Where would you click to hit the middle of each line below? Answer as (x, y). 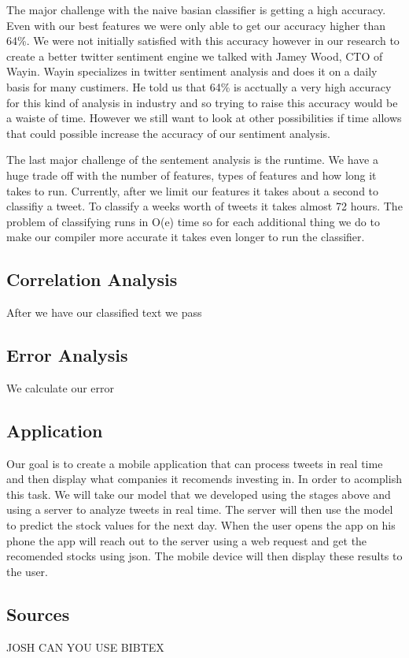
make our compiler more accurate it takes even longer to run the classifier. (186, 237)
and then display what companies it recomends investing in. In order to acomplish (204, 479)
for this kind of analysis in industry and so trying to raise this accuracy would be (202, 102)
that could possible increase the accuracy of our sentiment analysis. (169, 133)
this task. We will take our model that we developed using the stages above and (199, 494)
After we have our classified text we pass (104, 312)
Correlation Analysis (92, 279)
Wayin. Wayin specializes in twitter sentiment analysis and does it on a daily (192, 71)
